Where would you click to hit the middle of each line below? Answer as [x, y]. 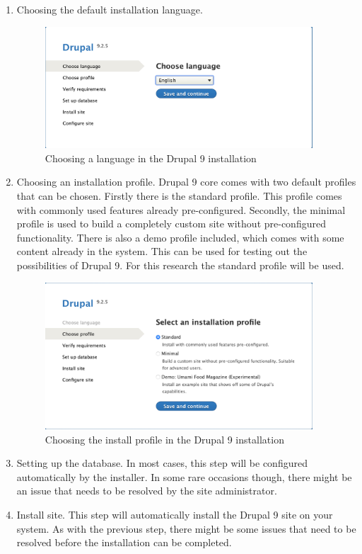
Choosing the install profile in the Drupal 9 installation [164, 439]
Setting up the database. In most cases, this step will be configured [162, 463]
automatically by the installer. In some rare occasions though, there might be [184, 476]
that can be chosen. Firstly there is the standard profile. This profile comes [179, 195]
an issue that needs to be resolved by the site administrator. [147, 491]
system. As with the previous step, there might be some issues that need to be [186, 528]
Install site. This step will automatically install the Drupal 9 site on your [175, 514]
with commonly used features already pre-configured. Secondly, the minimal [181, 209]
